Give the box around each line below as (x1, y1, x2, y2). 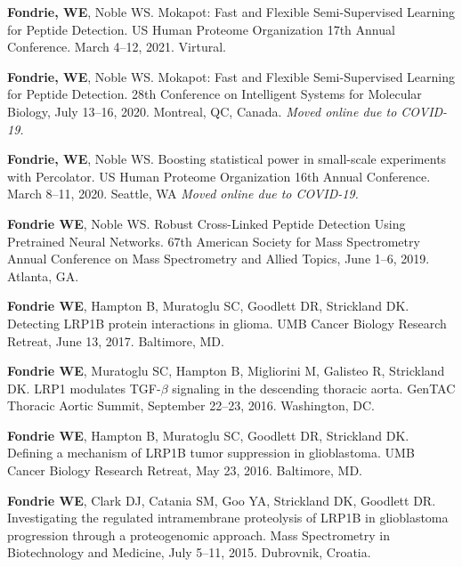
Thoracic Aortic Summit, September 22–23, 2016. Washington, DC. (7, 396, 376, 415)
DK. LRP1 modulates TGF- (7, 378, 161, 397)
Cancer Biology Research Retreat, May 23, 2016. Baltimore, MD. (7, 461, 362, 480)
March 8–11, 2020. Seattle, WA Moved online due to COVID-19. (7, 184, 359, 203)
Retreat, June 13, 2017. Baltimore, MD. (7, 331, 224, 350)
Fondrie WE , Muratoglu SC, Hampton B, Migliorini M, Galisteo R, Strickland (7, 361, 445, 380)
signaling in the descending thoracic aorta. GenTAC (172, 378, 456, 397)
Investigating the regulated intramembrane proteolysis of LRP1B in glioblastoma (7, 508, 449, 527)
